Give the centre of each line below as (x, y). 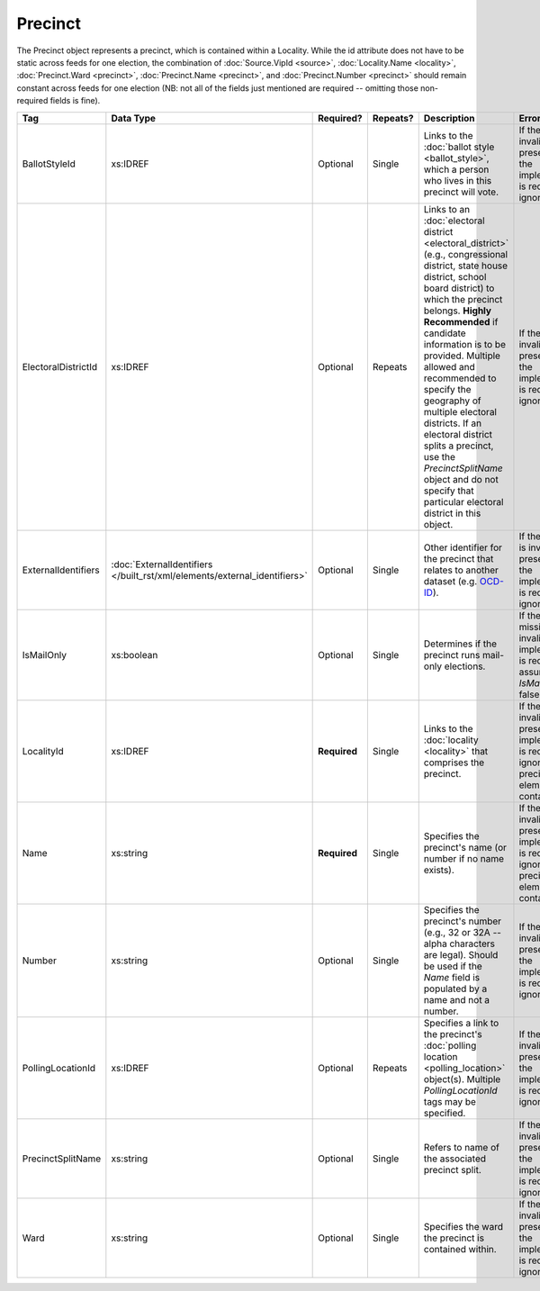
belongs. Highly (458, 311)
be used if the (453, 966)
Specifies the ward (463, 1226)
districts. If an (452, 423)
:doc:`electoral (454, 221)
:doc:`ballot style (459, 147)
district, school (455, 276)
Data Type (134, 118)
